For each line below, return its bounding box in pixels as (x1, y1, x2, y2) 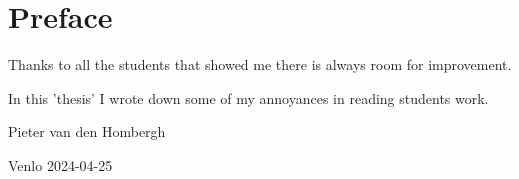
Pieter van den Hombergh (8, 121, 166, 142)
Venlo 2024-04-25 (8, 154, 113, 175)
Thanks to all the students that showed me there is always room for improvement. (8, 54, 512, 75)
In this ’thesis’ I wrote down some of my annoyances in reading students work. (8, 87, 489, 108)
